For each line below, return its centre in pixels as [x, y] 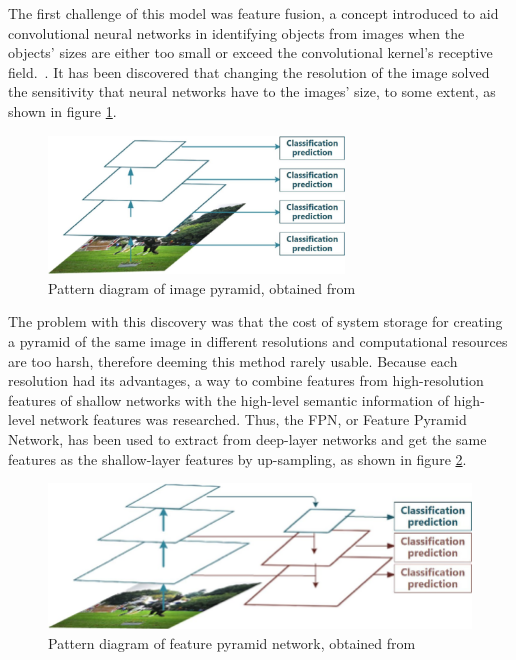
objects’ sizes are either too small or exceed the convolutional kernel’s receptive [250, 52]
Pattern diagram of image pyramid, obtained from [202, 287]
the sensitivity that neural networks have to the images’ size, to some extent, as [252, 91]
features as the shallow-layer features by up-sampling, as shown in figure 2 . [237, 458]
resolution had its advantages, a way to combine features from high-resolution [246, 380]
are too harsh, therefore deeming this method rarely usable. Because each [233, 360]
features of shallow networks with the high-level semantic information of [229, 399]
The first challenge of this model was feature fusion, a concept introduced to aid [253, 13]
